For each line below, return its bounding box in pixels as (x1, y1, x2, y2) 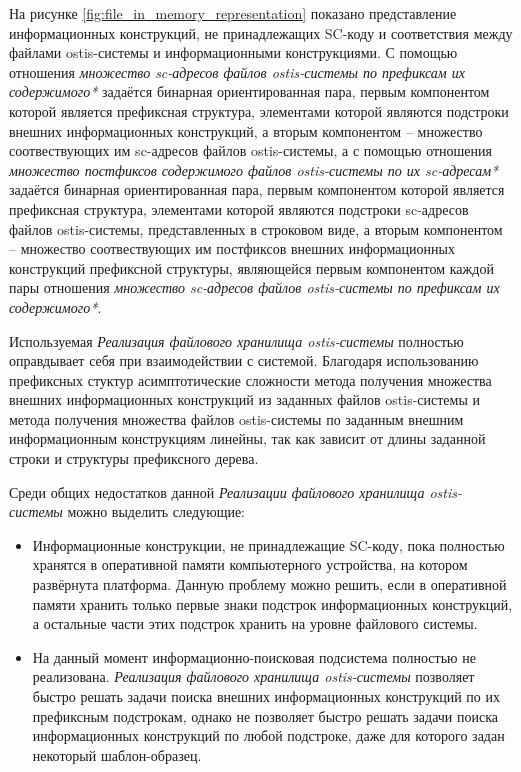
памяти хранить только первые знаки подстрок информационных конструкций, (32, 593, 513, 614)
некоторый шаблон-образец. (32, 744, 202, 765)
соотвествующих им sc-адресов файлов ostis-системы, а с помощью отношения (9, 140, 492, 161)
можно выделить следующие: (67, 501, 246, 522)
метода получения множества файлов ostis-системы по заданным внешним (9, 408, 464, 429)
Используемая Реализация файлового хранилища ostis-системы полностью (9, 330, 464, 351)
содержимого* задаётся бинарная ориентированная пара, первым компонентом (9, 81, 490, 102)
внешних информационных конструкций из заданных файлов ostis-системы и (9, 389, 481, 410)
